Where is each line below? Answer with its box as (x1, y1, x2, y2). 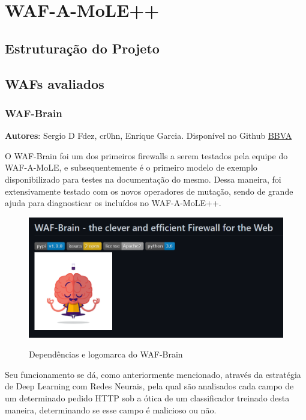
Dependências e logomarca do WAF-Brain (29, 348, 183, 361)
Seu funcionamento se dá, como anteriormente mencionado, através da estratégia (5, 368, 301, 380)
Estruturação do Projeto (5, 38, 160, 57)
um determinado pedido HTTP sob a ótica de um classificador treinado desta (5, 392, 290, 404)
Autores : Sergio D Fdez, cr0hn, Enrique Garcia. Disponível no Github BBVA (5, 129, 292, 142)
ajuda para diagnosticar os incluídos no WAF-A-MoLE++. (5, 196, 221, 209)
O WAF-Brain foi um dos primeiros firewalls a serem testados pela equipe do (5, 149, 288, 162)
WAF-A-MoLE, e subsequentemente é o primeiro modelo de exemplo (5, 161, 257, 174)
